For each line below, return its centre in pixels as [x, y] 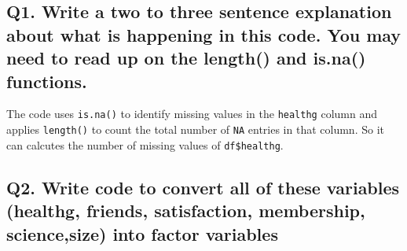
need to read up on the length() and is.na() [186, 58]
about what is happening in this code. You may [204, 34]
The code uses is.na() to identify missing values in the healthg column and [192, 114]
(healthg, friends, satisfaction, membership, [186, 210]
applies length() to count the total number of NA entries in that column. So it [195, 129]
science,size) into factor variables [142, 233]
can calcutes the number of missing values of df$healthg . [145, 144]
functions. [47, 81]
